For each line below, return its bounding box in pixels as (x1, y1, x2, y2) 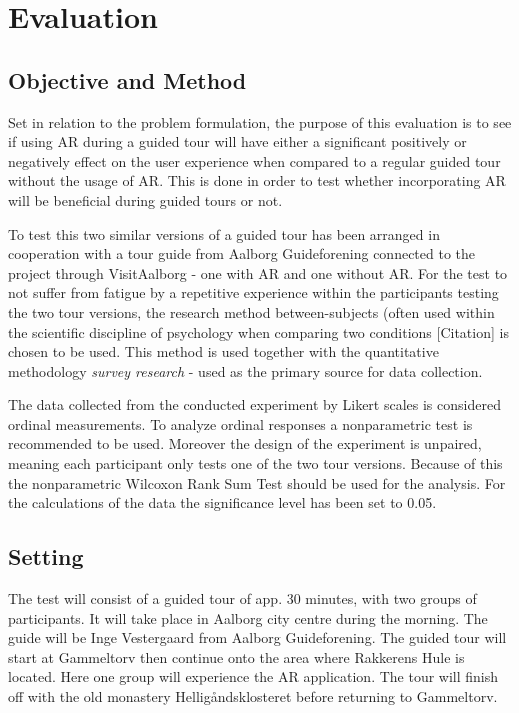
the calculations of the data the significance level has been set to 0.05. (8, 492, 437, 513)
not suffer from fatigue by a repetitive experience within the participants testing (8, 282, 499, 303)
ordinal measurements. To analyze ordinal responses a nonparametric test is (8, 413, 473, 434)
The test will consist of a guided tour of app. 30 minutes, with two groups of (8, 588, 477, 609)
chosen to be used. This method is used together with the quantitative (8, 341, 439, 362)
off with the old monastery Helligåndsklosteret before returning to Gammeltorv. (8, 686, 498, 707)
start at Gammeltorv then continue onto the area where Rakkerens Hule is (8, 646, 465, 667)
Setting (8, 541, 84, 572)
